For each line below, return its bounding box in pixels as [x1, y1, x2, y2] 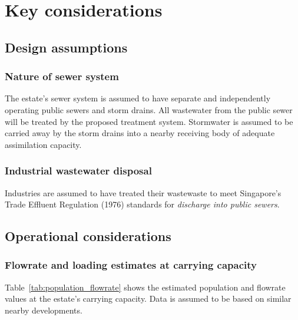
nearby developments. [5, 303, 82, 316]
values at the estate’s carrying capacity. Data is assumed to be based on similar [5, 292, 292, 305]
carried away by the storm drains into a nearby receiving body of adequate [5, 127, 275, 139]
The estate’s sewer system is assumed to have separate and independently [5, 92, 271, 104]
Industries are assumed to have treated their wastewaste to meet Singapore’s [5, 186, 282, 199]
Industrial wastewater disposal [5, 163, 152, 178]
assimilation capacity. [5, 138, 82, 150]
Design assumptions [5, 38, 128, 56]
